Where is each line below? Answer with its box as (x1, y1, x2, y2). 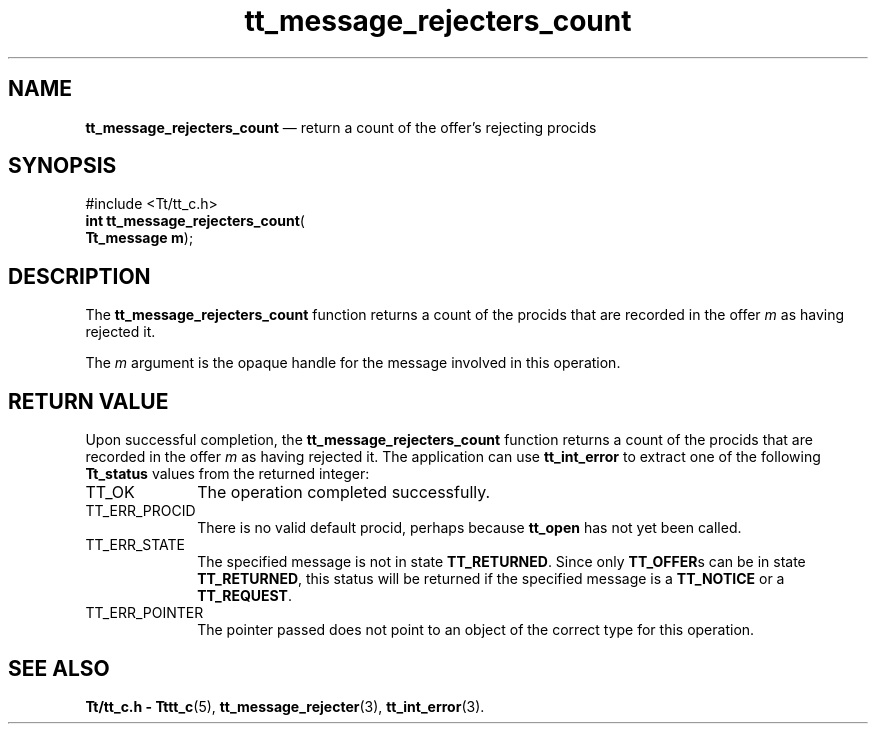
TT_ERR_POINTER (85, 604, 204, 622)
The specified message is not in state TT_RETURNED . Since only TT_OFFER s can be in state (197, 553, 806, 571)
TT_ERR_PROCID (85, 502, 196, 520)
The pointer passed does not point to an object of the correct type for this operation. (197, 621, 755, 639)
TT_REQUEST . (197, 587, 293, 605)
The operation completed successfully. (197, 482, 491, 503)
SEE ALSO (8, 655, 110, 681)
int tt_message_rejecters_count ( (85, 212, 305, 230)
